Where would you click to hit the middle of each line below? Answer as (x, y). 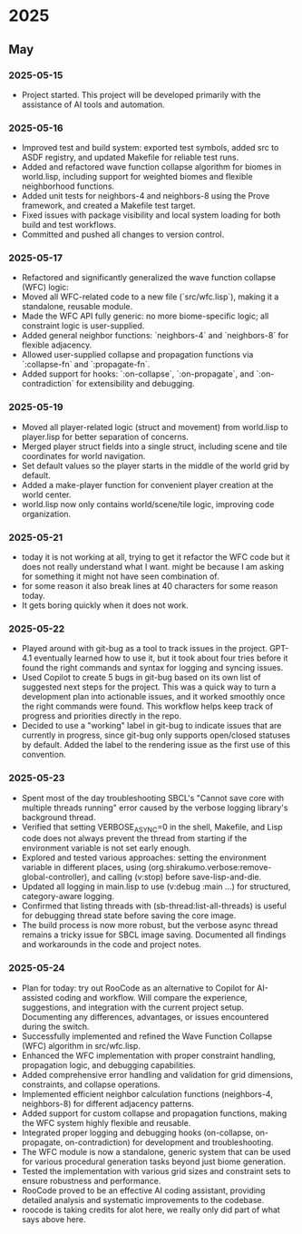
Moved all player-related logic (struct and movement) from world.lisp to (155, 426)
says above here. (54, 1219)
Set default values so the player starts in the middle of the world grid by (156, 465)
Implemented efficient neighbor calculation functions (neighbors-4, (147, 1093)
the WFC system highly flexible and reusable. (106, 1122)
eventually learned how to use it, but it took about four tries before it (161, 658)
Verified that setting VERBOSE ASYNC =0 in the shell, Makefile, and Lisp (152, 828)
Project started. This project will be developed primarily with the (141, 94)
